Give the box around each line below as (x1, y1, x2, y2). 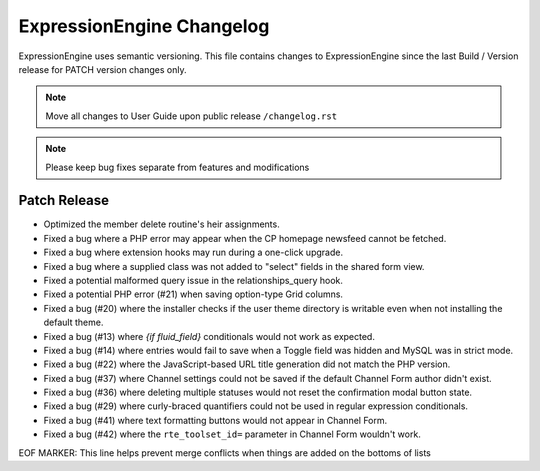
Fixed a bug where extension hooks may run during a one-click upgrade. (43, 246, 344, 259)
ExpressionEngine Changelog (18, 15, 270, 37)
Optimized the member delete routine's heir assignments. (43, 218, 280, 230)
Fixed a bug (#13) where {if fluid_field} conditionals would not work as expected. (43, 330, 375, 342)
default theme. (43, 316, 104, 329)
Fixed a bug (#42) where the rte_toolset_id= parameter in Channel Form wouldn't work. (43, 428, 422, 440)
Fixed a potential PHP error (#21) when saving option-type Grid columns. (43, 288, 344, 300)
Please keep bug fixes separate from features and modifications (45, 161, 310, 173)
